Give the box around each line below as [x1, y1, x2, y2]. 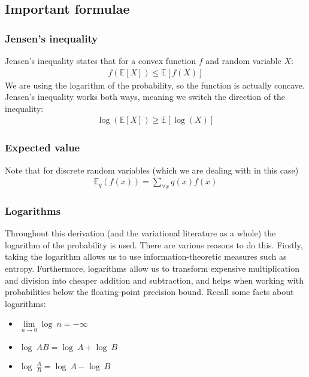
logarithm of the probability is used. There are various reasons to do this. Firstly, [5, 238, 303, 251]
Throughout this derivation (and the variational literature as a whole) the [5, 227, 276, 239]
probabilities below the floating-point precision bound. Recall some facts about [5, 285, 294, 298]
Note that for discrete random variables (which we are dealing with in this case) [5, 163, 299, 176]
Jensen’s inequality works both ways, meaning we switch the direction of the [5, 90, 286, 103]
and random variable [205, 54, 281, 66]
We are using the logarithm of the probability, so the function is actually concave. [5, 78, 305, 91]
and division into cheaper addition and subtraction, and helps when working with [5, 273, 304, 286]
